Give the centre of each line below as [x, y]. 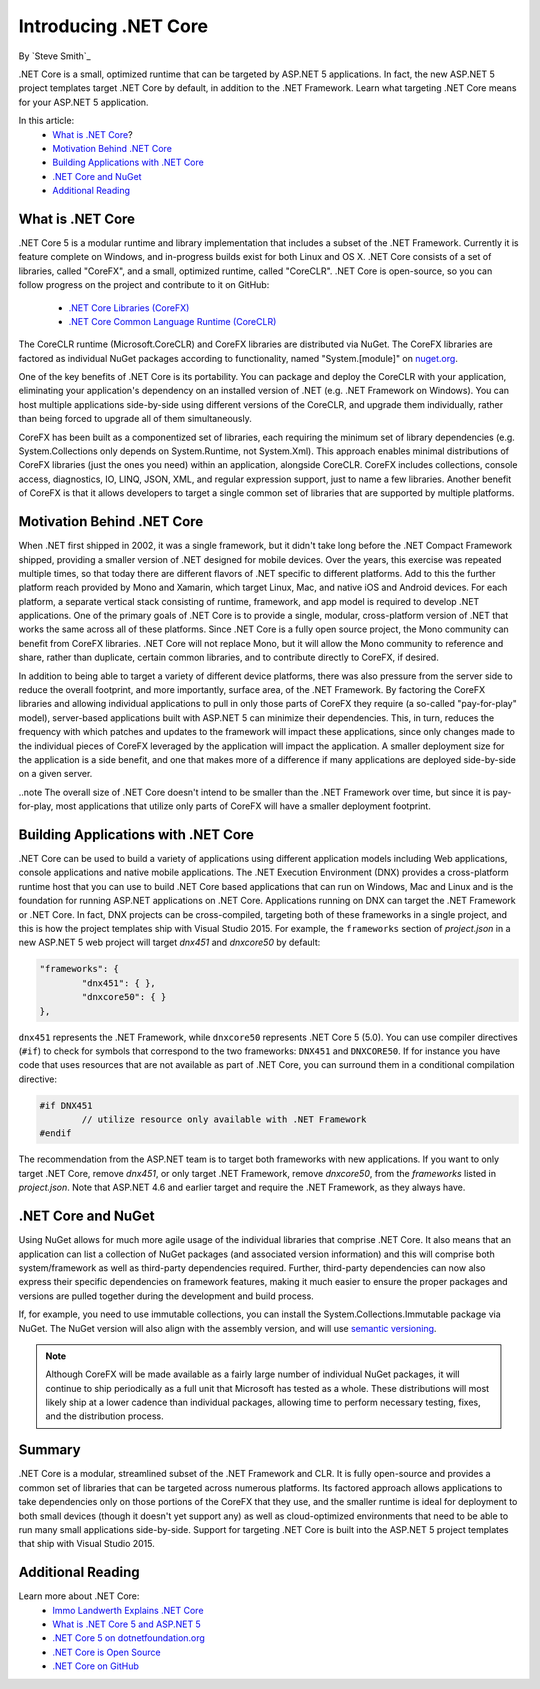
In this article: [46, 121]
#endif [55, 1133]
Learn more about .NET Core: [79, 1596]
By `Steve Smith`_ [54, 56]
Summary [49, 1450]
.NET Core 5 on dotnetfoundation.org [128, 1638]
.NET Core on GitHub [96, 1666]
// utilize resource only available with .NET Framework [224, 1119]
